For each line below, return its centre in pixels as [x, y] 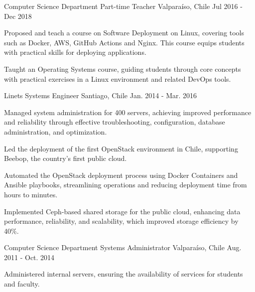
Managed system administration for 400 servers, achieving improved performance [128, 112]
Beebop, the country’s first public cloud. [65, 158]
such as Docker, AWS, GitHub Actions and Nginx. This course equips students [124, 42]
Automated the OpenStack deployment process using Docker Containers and [121, 175]
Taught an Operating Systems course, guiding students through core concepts [123, 69]
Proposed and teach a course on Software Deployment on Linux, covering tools [124, 33]
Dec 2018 [18, 16]
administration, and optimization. [56, 131]
